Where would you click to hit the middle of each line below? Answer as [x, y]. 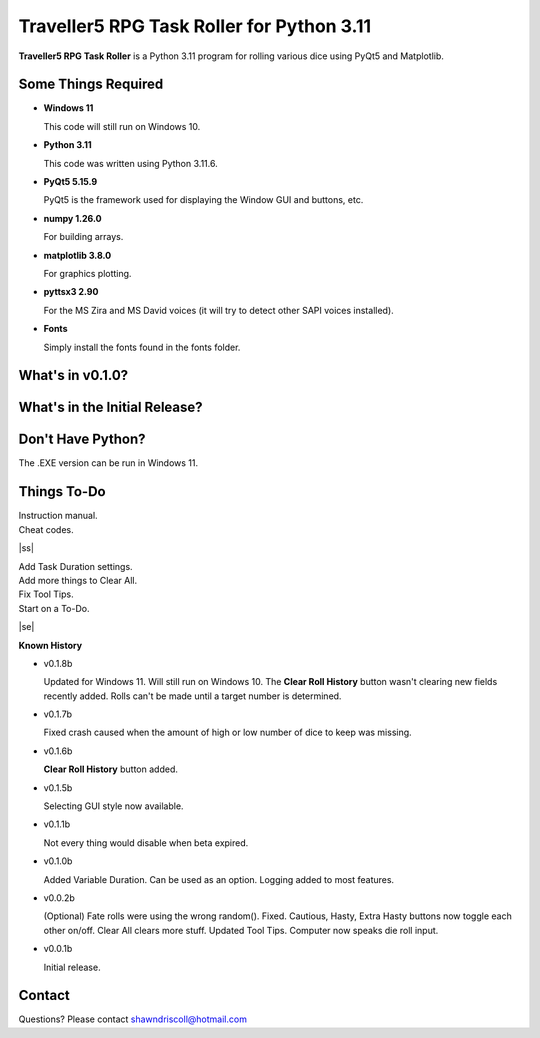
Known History [50, 645]
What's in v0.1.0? [73, 375]
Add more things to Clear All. [78, 580]
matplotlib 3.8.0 [77, 255]
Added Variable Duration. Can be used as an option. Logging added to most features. [219, 879]
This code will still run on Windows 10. [122, 126]
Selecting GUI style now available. [113, 806]
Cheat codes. [46, 529]
